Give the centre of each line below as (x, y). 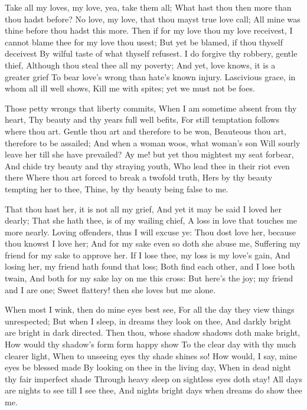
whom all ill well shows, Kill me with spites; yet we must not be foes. (130, 88)
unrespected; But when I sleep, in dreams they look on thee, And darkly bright (148, 321)
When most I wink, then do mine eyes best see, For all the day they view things (150, 309)
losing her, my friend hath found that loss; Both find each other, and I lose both (150, 266)
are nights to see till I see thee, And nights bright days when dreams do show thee (153, 390)
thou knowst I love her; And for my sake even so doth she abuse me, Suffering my (153, 243)
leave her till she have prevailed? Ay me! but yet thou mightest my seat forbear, (149, 154)
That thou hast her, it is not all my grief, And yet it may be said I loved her (143, 209)
